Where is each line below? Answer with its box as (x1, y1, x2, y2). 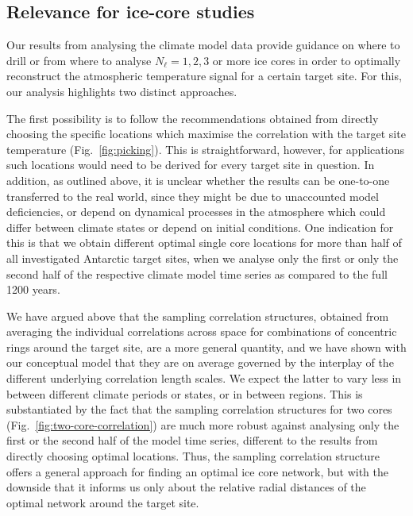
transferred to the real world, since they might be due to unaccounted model (6, 187, 379, 204)
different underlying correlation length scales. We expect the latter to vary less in (6, 370, 402, 387)
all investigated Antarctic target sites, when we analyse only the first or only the (6, 249, 399, 266)
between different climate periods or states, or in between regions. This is (6, 385, 363, 402)
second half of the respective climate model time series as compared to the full (6, 265, 388, 282)
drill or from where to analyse (6, 52, 152, 68)
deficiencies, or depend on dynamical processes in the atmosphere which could (6, 203, 386, 220)
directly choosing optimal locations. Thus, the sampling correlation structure (6, 448, 380, 464)
